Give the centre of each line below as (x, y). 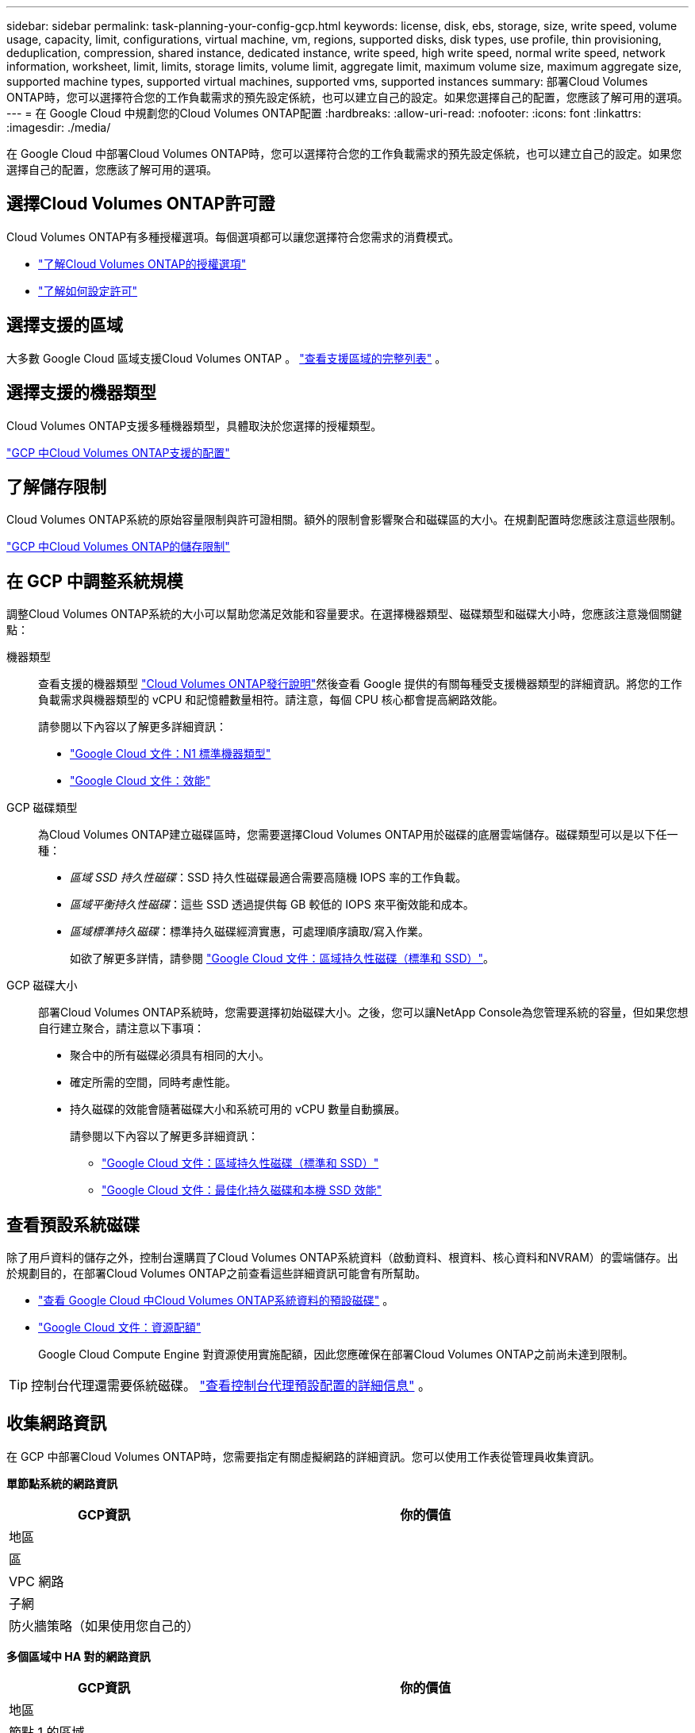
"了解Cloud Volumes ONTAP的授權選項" (142, 263)
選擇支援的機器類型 (81, 393)
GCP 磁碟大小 (42, 986)
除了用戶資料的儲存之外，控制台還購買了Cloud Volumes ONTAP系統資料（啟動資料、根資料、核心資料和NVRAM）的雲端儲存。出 (342, 1258)
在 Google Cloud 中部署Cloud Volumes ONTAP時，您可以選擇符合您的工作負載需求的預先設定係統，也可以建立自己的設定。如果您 (344, 154)
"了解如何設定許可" (88, 290)
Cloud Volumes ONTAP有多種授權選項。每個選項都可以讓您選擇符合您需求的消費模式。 (233, 236)
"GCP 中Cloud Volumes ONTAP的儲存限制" (118, 547)
